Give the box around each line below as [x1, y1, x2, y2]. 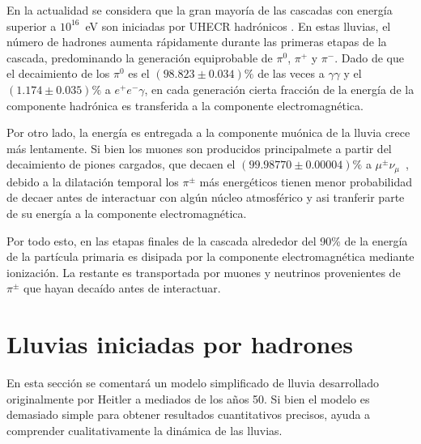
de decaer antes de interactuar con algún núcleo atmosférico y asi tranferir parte [6, 189, 405, 206]
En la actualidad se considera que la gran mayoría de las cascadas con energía [6, 2, 393, 18]
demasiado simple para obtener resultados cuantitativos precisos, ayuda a [6, 406, 371, 423]
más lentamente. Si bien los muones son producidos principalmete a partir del [6, 139, 392, 156]
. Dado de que [334, 49, 404, 66]
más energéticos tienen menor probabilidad [199, 173, 412, 190]
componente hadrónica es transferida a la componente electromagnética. [6, 96, 364, 113]
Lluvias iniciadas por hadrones [6, 327, 353, 361]
